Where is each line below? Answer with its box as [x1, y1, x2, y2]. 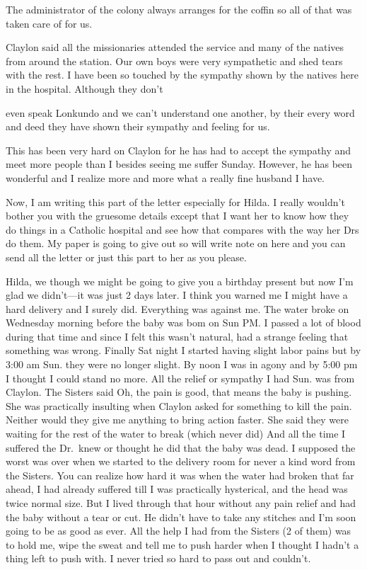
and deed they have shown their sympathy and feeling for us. [6, 119, 270, 134]
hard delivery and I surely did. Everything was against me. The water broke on [6, 301, 349, 316]
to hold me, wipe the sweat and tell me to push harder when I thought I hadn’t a [6, 537, 359, 552]
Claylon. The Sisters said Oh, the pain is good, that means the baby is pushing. [6, 384, 352, 399]
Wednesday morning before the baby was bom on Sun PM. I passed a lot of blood [6, 315, 361, 330]
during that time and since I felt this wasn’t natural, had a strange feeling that [6, 329, 349, 343]
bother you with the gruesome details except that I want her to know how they [6, 208, 349, 223]
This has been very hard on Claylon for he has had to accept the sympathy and [6, 142, 351, 157]
